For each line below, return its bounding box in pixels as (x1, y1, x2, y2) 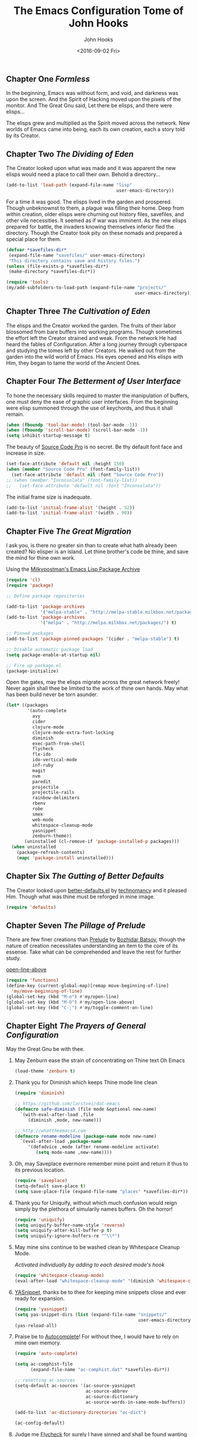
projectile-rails (32, 789, 75, 795)
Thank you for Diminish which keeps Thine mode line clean (14, 1079, 158, 1086)
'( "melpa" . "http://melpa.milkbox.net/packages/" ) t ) (40, 620, 177, 626)
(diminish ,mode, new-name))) (28, 1117, 102, 1123)
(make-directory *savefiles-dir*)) (8, 268, 96, 275)
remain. (6, 410, 25, 417)
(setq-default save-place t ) (14, 1183, 86, 1189)
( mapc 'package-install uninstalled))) (16, 854, 114, 861)
